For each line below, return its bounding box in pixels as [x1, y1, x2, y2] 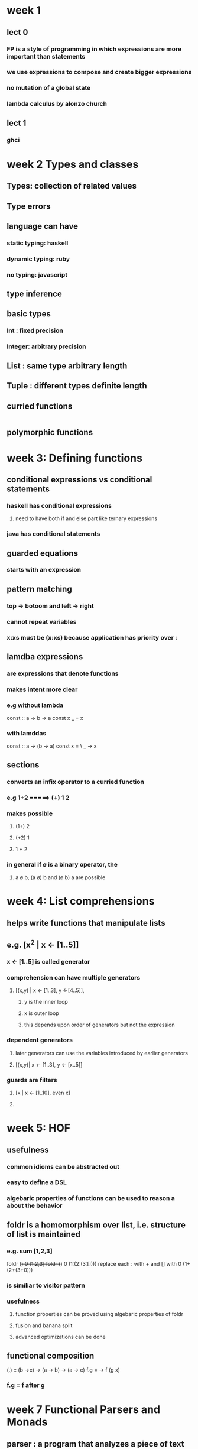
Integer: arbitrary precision [7, 342, 86, 351]
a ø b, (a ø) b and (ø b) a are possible [15, 874, 106, 881]
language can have [7, 221, 79, 231]
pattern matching [7, 584, 73, 594]
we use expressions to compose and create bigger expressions [7, 68, 192, 76]
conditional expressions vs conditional [7, 474, 152, 485]
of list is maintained [7, 1229, 81, 1239]
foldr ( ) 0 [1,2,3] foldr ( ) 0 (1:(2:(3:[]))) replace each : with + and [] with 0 [7, 1260, 182, 1268]
